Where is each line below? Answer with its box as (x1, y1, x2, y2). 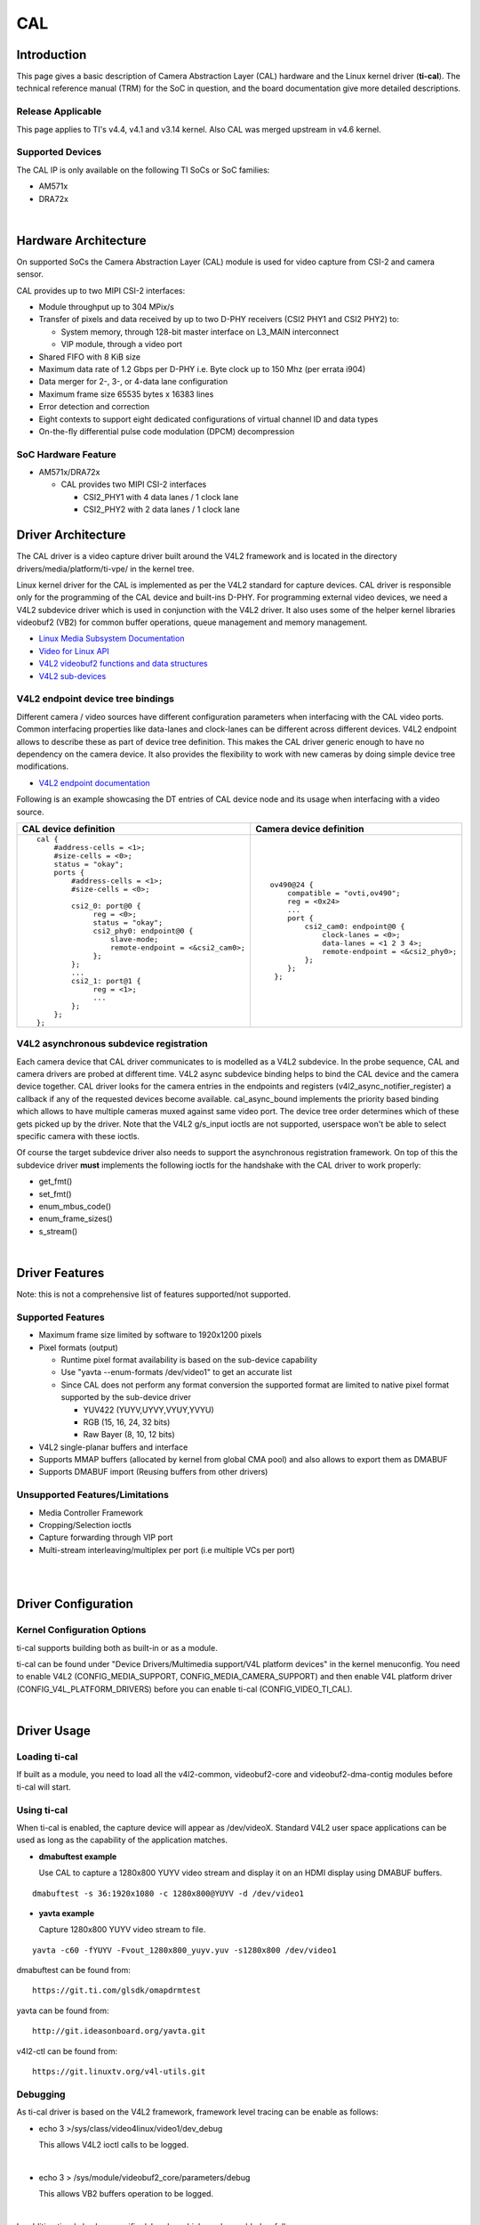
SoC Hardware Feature (16, 448, 116, 460)
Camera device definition (254, 822, 364, 835)
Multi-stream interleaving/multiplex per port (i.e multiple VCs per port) (38, 1544, 295, 1555)
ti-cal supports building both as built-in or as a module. (16, 1642, 218, 1653)
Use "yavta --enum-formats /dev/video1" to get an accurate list (60, 1367, 292, 1378)
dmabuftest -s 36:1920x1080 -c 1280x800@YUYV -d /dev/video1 (32, 1888, 304, 1898)
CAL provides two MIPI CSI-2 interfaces (60, 479, 207, 489)
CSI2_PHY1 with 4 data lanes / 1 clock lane (83, 491, 239, 502)
